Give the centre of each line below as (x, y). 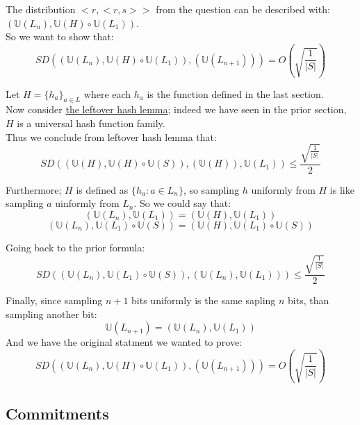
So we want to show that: (60, 36)
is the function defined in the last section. (235, 93)
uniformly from (283, 189)
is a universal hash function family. (91, 123)
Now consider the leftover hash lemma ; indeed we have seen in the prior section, (176, 109)
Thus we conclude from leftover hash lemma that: (111, 136)
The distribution (41, 9)
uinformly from (87, 203)
